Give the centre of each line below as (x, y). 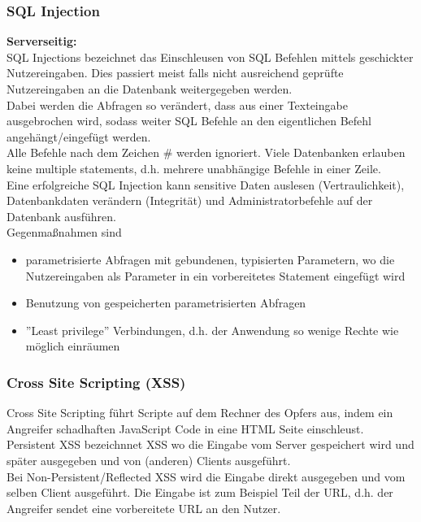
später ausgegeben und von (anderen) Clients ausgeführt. (149, 460)
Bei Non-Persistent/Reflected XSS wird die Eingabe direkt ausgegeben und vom (206, 476)
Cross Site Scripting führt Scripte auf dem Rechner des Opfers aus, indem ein (200, 413)
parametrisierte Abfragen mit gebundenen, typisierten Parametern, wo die (210, 259)
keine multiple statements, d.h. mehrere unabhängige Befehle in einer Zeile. (194, 168)
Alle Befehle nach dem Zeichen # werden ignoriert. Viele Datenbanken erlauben (206, 152)
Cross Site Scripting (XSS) (96, 382)
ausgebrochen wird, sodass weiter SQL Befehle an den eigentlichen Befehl (189, 121)
